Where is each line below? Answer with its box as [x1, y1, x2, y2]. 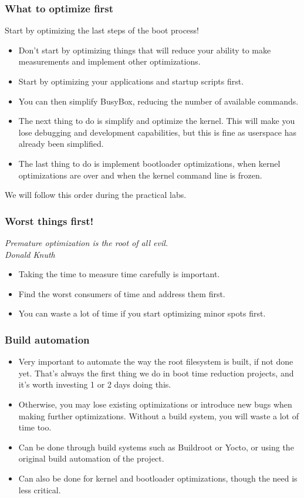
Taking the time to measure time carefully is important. [18, 268, 220, 280]
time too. [18, 421, 52, 433]
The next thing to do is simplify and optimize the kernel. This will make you [18, 115, 295, 127]
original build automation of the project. [18, 452, 164, 465]
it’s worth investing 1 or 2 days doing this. [18, 378, 171, 391]
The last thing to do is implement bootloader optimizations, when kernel [18, 157, 281, 169]
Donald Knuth [5, 248, 55, 260]
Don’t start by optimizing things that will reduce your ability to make [18, 43, 271, 56]
